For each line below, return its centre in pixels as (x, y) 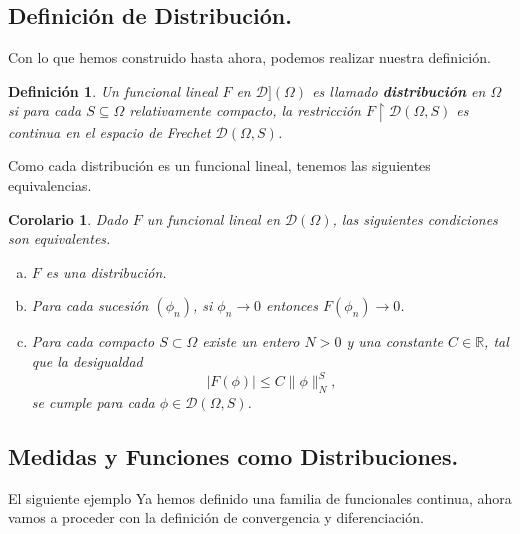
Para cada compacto (93, 341)
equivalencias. (50, 185)
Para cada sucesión (90, 305)
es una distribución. (106, 271)
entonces (292, 305)
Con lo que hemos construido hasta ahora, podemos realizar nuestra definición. (249, 57)
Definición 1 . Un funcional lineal (113, 90)
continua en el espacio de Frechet (109, 131)
